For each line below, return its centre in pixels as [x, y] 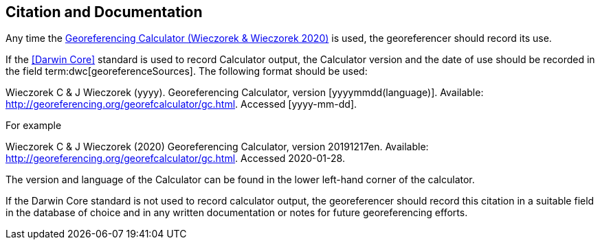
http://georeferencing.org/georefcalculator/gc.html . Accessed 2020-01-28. [175, 159]
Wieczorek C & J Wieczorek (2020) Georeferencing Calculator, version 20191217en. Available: [217, 147]
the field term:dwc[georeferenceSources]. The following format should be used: [187, 71]
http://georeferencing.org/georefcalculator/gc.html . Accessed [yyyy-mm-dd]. [181, 104]
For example [34, 126]
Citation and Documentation [104, 12]
